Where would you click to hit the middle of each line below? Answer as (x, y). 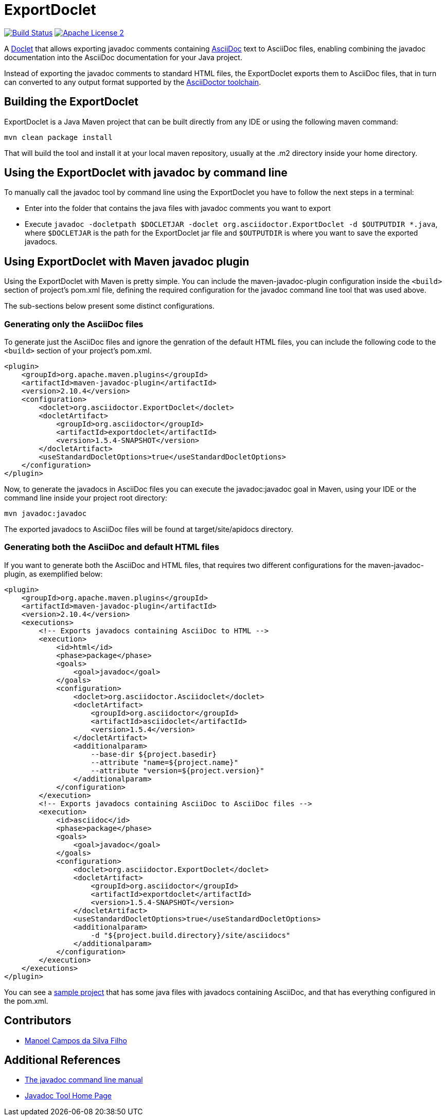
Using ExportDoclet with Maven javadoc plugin (127, 261)
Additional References (63, 1060)
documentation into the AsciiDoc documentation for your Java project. (123, 57)
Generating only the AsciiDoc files (74, 324)
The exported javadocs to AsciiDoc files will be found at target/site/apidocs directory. (149, 529)
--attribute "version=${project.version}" (177, 770)
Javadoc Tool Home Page (68, 1096)
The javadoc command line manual (84, 1080)
